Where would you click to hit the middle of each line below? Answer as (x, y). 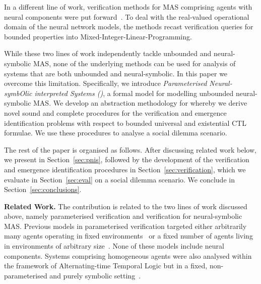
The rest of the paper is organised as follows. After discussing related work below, (130, 149)
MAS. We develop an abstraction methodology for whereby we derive (140, 103)
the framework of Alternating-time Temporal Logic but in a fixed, (106, 266)
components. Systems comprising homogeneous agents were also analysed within (128, 255)
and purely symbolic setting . (95, 275)
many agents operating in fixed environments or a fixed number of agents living (128, 236)
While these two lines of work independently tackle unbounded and (108, 53)
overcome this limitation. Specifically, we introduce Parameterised (106, 83)
